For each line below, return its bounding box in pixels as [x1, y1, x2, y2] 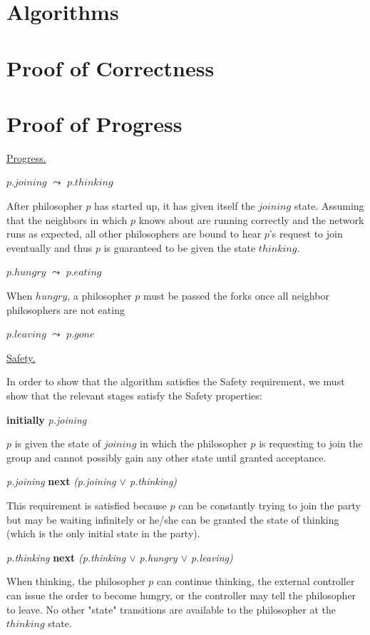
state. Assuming [294, 198, 364, 213]
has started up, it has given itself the [94, 198, 255, 213]
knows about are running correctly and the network [138, 212, 364, 227]
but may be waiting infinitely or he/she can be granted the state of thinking [6, 512, 339, 527]
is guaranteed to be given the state [103, 240, 256, 255]
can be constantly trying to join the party [178, 497, 361, 512]
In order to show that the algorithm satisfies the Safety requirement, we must [6, 374, 345, 389]
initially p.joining [6, 412, 87, 427]
